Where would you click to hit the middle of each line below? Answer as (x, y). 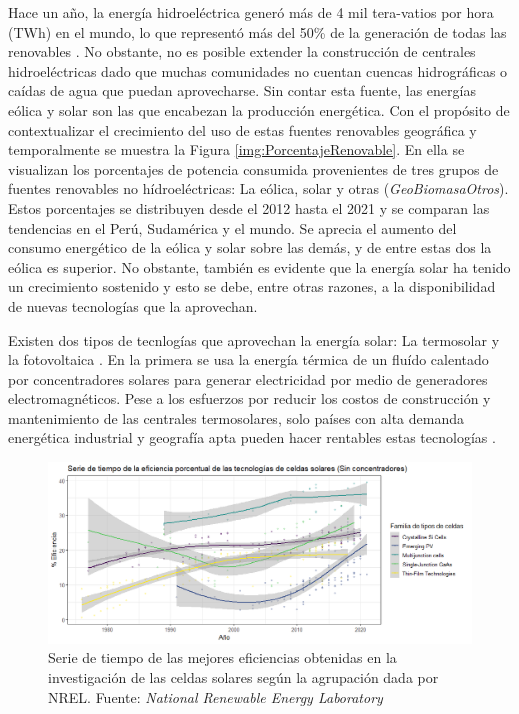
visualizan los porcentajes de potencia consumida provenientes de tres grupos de (253, 168)
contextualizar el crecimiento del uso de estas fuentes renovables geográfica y (242, 129)
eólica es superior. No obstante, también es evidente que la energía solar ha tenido (259, 266)
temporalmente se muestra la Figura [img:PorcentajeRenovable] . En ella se (236, 149)
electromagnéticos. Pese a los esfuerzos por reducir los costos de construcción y (249, 398)
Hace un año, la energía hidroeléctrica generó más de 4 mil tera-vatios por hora (251, 12)
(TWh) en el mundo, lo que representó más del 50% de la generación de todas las (257, 31)
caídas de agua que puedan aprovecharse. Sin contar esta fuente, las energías (242, 90)
